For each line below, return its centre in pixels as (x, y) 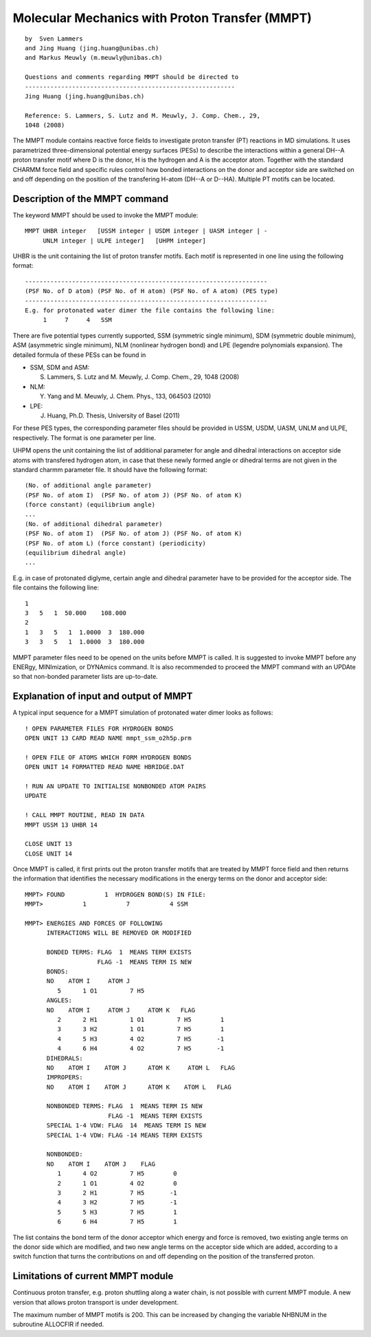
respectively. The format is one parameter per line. (85, 437)
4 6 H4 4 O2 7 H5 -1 (141, 1048)
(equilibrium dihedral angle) (76, 553)
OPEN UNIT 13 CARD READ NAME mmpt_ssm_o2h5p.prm (108, 738)
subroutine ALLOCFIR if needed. (58, 1325)
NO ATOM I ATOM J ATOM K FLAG (121, 1010)
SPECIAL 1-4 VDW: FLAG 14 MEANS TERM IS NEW (126, 1126)
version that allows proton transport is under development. (95, 1302)
